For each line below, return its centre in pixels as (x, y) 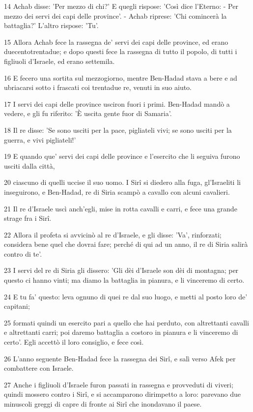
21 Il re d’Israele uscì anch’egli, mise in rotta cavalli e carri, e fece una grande (121, 208)
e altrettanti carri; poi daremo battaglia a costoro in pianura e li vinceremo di (121, 332)
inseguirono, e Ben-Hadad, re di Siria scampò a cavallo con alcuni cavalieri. (117, 191)
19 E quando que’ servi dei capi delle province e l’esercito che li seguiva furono (122, 156)
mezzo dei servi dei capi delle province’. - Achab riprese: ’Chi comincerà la (115, 15)
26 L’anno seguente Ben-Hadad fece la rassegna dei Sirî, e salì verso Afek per (120, 358)
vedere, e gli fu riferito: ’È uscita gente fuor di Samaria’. (88, 113)
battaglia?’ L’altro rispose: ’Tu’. (51, 25)
